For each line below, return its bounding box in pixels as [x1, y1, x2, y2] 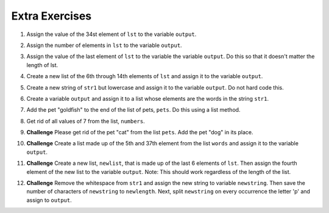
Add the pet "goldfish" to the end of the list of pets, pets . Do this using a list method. [26, 106, 241, 114]
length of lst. [26, 61, 58, 68]
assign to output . [26, 196, 73, 204]
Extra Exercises [11, 9, 91, 23]
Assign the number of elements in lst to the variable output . [26, 42, 182, 49]
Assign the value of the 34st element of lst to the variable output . [26, 31, 197, 38]
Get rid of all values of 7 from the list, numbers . [26, 117, 146, 125]
